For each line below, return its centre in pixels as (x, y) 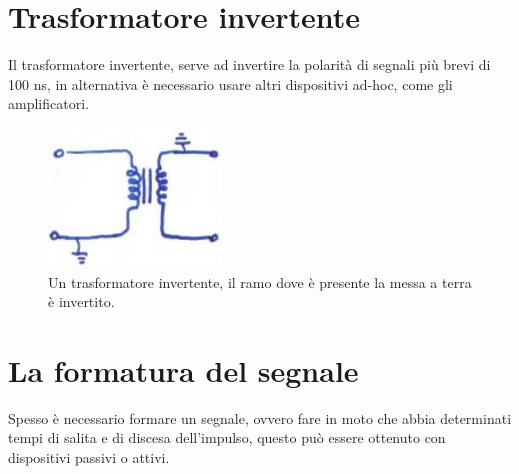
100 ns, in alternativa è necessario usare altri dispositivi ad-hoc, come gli (230, 83)
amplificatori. (48, 103)
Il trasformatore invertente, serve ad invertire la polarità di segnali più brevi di (249, 64)
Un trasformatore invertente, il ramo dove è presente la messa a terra (260, 281)
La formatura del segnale (183, 369)
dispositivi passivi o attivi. (89, 457)
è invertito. (81, 301)
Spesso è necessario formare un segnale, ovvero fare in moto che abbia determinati (260, 417)
